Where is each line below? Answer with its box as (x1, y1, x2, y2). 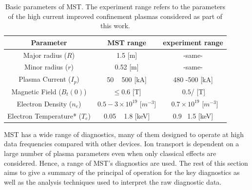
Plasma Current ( (19, 74, 71, 84)
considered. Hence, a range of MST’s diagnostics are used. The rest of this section (4, 157, 248, 168)
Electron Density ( (17, 98, 72, 108)
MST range (107, 37, 146, 47)
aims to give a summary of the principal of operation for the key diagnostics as (4, 167, 240, 177)
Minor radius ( (24, 62, 68, 72)
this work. (100, 20, 130, 31)
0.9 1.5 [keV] (173, 110, 213, 121)
